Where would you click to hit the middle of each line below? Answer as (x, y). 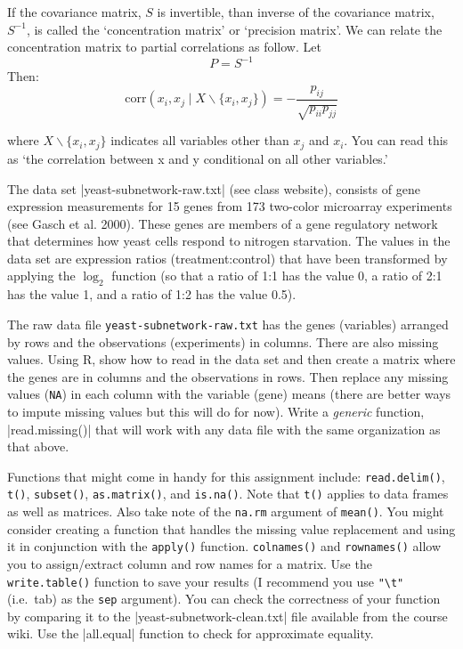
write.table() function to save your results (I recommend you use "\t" (206, 581)
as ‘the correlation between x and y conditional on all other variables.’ (198, 158)
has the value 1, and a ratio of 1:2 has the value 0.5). (152, 294)
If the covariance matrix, (74, 12)
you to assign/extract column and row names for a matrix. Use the (190, 563)
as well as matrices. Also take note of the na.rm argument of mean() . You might (226, 511)
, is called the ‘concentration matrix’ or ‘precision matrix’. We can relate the (234, 29)
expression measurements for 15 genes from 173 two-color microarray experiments (230, 206)
